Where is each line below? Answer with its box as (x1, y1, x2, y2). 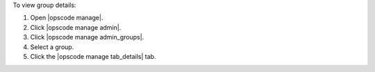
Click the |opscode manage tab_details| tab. (30, 52, 156, 60)
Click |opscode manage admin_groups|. (30, 33, 144, 42)
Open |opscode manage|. (30, 14, 103, 22)
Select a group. (30, 42, 74, 51)
